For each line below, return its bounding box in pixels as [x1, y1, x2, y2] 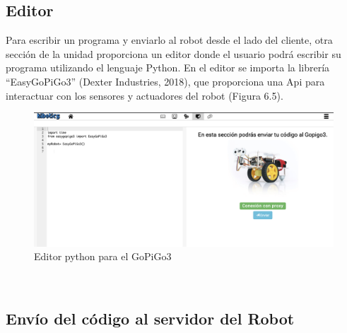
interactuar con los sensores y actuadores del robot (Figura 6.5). [6, 88, 283, 103]
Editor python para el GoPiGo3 [34, 249, 172, 264]
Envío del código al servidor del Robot [6, 307, 295, 329]
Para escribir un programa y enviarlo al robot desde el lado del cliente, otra [6, 33, 333, 47]
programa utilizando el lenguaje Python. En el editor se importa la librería [6, 60, 330, 75]
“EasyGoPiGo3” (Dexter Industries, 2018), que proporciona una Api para [6, 74, 325, 88]
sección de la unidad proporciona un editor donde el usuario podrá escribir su [6, 46, 341, 61]
